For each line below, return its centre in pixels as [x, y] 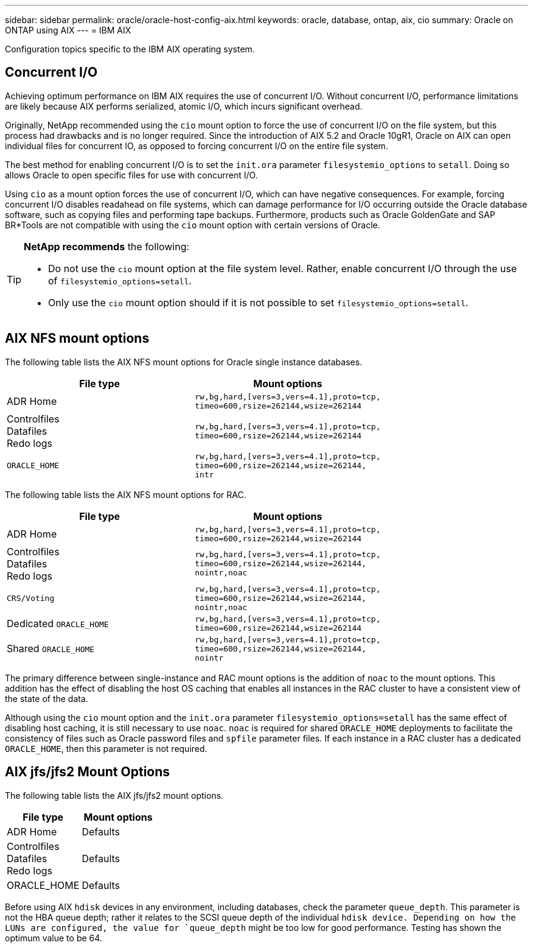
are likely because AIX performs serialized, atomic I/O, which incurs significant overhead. [184, 106]
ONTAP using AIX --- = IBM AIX [68, 30]
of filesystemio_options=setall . [120, 280]
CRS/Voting [31, 598]
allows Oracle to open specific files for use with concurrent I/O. [131, 175]
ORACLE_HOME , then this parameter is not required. [106, 748]
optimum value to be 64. [54, 938]
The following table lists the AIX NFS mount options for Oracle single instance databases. [184, 362]
